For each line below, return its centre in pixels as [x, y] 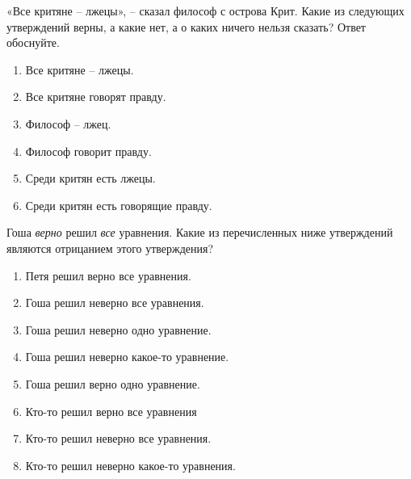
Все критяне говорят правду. [96, 97]
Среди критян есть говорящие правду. [119, 205]
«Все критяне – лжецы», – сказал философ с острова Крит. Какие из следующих [205, 11]
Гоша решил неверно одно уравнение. [118, 329]
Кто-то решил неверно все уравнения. [118, 438]
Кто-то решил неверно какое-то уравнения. [130, 465]
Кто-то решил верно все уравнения [111, 411]
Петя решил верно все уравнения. [108, 275]
